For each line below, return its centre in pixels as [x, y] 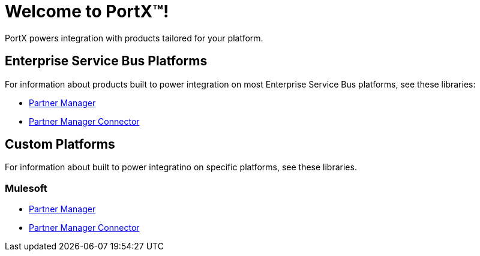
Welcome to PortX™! [87, 11]
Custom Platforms [60, 144]
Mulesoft [26, 188]
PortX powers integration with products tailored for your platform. [134, 38]
